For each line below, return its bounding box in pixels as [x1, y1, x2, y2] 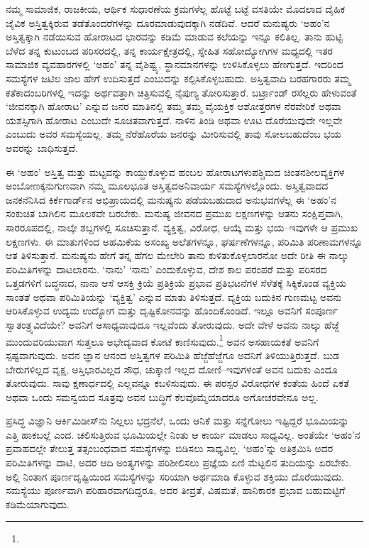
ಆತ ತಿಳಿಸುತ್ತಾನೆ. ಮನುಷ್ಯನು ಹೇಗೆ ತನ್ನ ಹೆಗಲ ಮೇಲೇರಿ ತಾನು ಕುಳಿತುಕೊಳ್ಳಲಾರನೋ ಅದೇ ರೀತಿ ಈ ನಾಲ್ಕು [6, 248, 349, 263]
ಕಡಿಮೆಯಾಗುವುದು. [6, 496, 70, 511]
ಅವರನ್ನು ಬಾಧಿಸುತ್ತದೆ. [6, 140, 78, 155]
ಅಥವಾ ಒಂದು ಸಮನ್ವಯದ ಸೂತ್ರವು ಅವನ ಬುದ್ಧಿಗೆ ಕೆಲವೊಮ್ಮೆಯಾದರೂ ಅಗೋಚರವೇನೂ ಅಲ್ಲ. [6, 389, 319, 404]
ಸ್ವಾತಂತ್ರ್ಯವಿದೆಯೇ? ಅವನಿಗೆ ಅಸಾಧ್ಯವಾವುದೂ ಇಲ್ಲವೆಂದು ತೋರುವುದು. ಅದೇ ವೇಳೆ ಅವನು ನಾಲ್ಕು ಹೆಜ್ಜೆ [6, 317, 339, 332]
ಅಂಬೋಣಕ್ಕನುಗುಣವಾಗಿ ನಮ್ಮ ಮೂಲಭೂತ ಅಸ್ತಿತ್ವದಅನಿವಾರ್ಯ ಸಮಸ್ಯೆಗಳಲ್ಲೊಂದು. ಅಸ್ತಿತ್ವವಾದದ [6, 178, 329, 193]
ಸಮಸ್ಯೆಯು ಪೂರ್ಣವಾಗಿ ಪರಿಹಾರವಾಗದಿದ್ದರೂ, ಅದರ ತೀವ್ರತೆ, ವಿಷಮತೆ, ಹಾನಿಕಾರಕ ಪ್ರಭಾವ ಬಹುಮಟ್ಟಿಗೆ [6, 483, 346, 498]
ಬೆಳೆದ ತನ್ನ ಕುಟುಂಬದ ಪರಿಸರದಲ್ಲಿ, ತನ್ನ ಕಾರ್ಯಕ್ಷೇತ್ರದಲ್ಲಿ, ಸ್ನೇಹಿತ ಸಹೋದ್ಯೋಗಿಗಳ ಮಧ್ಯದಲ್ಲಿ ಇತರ [6, 43, 334, 57]
